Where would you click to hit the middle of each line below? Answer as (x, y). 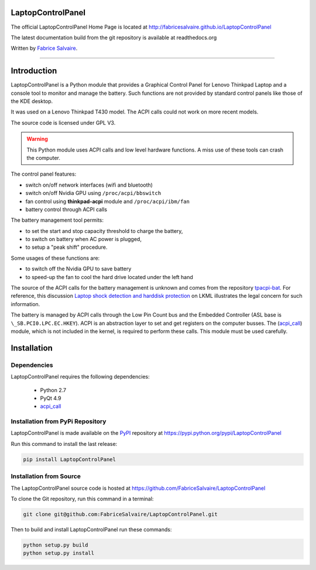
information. (25, 304)
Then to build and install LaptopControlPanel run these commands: (91, 529)
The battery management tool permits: (57, 220)
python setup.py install (59, 553)
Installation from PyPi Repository (59, 421)
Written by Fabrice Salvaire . (44, 48)
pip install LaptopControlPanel (70, 459)
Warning (37, 139)
